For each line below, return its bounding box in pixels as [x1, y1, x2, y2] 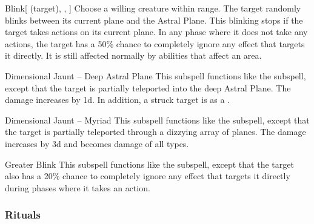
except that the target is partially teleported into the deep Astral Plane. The [5, 81, 291, 94]
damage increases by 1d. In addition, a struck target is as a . [5, 93, 230, 106]
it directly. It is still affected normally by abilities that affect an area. [5, 49, 262, 62]
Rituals [5, 207, 41, 222]
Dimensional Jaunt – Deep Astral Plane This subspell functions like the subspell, [5, 69, 306, 82]
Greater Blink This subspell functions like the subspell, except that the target [5, 157, 294, 170]
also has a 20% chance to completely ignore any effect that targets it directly [5, 170, 290, 182]
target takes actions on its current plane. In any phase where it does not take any [5, 25, 308, 38]
